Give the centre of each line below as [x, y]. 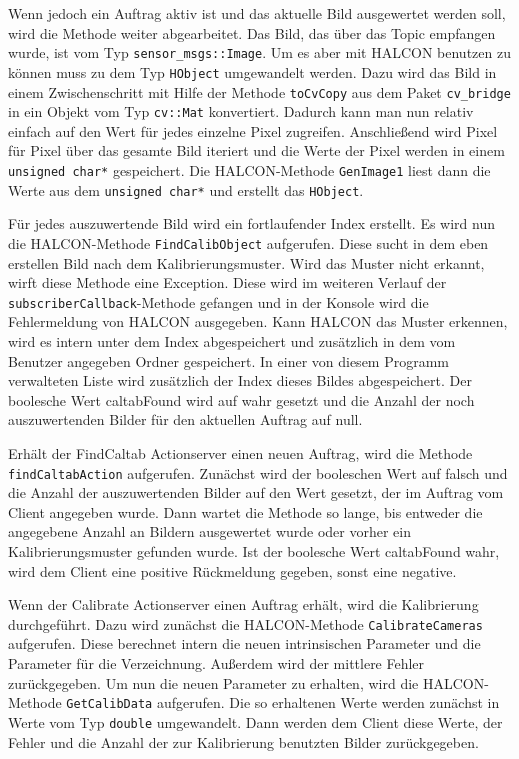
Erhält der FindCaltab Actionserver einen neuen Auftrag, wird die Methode [240, 452]
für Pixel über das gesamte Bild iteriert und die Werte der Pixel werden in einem [256, 150]
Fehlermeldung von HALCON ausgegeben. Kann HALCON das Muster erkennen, [258, 321]
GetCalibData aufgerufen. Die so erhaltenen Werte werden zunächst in [283, 702]
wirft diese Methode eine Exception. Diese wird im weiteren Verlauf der [227, 282]
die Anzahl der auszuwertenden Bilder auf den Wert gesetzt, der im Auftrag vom [256, 492]
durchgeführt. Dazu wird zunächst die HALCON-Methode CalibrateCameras [245, 623]
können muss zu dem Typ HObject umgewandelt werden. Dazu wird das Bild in [252, 71]
